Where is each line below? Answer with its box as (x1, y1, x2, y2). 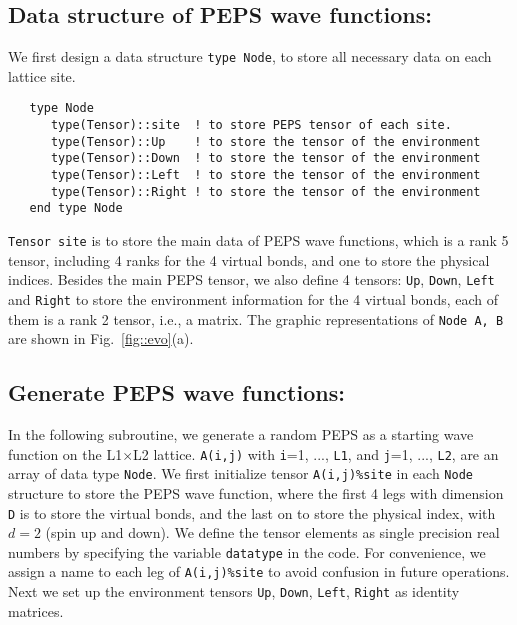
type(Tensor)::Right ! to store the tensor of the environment (50, 184, 481, 199)
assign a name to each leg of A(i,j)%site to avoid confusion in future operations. (8, 561, 510, 582)
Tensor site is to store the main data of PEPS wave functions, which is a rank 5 (8, 230, 509, 251)
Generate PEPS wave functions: (8, 377, 345, 408)
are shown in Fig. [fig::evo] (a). (8, 328, 194, 349)
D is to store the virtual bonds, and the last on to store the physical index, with (8, 502, 496, 523)
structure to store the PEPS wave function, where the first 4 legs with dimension (8, 482, 504, 503)
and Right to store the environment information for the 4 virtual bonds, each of (8, 288, 499, 309)
